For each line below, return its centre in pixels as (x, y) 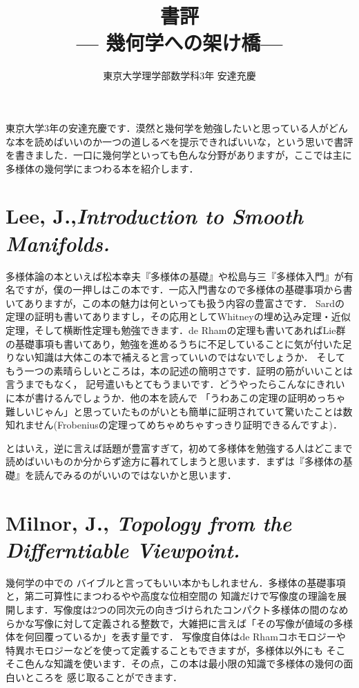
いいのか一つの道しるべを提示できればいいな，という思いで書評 (208, 141)
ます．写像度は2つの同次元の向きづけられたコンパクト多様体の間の (177, 609)
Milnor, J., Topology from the (149, 522)
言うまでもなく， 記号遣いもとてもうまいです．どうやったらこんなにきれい (175, 384)
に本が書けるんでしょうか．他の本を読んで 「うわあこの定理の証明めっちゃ (176, 397)
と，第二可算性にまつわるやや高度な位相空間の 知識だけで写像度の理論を (172, 596)
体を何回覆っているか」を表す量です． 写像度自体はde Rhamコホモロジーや (176, 637)
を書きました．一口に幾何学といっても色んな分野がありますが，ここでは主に (179, 155)
